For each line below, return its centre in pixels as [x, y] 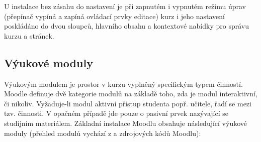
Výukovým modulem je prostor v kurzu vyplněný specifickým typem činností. [123, 84]
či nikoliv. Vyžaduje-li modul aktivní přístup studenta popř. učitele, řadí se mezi [128, 103]
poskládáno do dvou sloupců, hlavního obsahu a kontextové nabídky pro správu [126, 26]
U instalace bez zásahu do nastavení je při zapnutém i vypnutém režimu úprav [125, 6]
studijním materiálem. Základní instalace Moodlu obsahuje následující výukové [126, 123]
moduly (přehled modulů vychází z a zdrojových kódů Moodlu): [103, 133]
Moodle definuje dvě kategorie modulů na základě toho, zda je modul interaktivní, [131, 94]
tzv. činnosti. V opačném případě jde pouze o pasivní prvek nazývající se [116, 113]
